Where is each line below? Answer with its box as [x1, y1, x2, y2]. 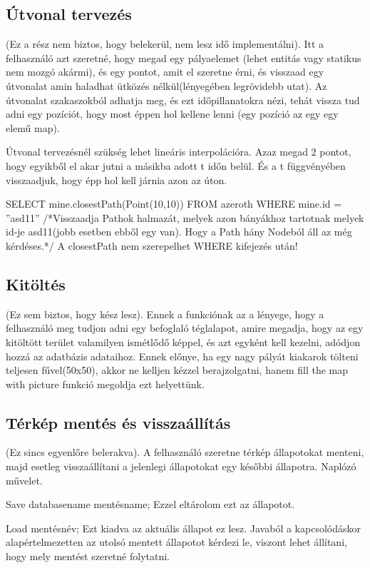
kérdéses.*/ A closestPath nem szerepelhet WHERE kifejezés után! [6, 238, 298, 253]
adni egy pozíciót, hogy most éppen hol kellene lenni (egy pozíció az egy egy [6, 106, 339, 121]
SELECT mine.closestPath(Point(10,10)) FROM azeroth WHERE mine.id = [6, 196, 342, 211]
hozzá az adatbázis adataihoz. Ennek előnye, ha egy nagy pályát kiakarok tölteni [6, 348, 359, 363]
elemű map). [6, 120, 60, 135]
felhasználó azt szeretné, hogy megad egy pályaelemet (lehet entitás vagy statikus [6, 50, 361, 65]
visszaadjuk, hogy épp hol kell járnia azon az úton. [6, 172, 227, 187]
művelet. [6, 472, 43, 487]
